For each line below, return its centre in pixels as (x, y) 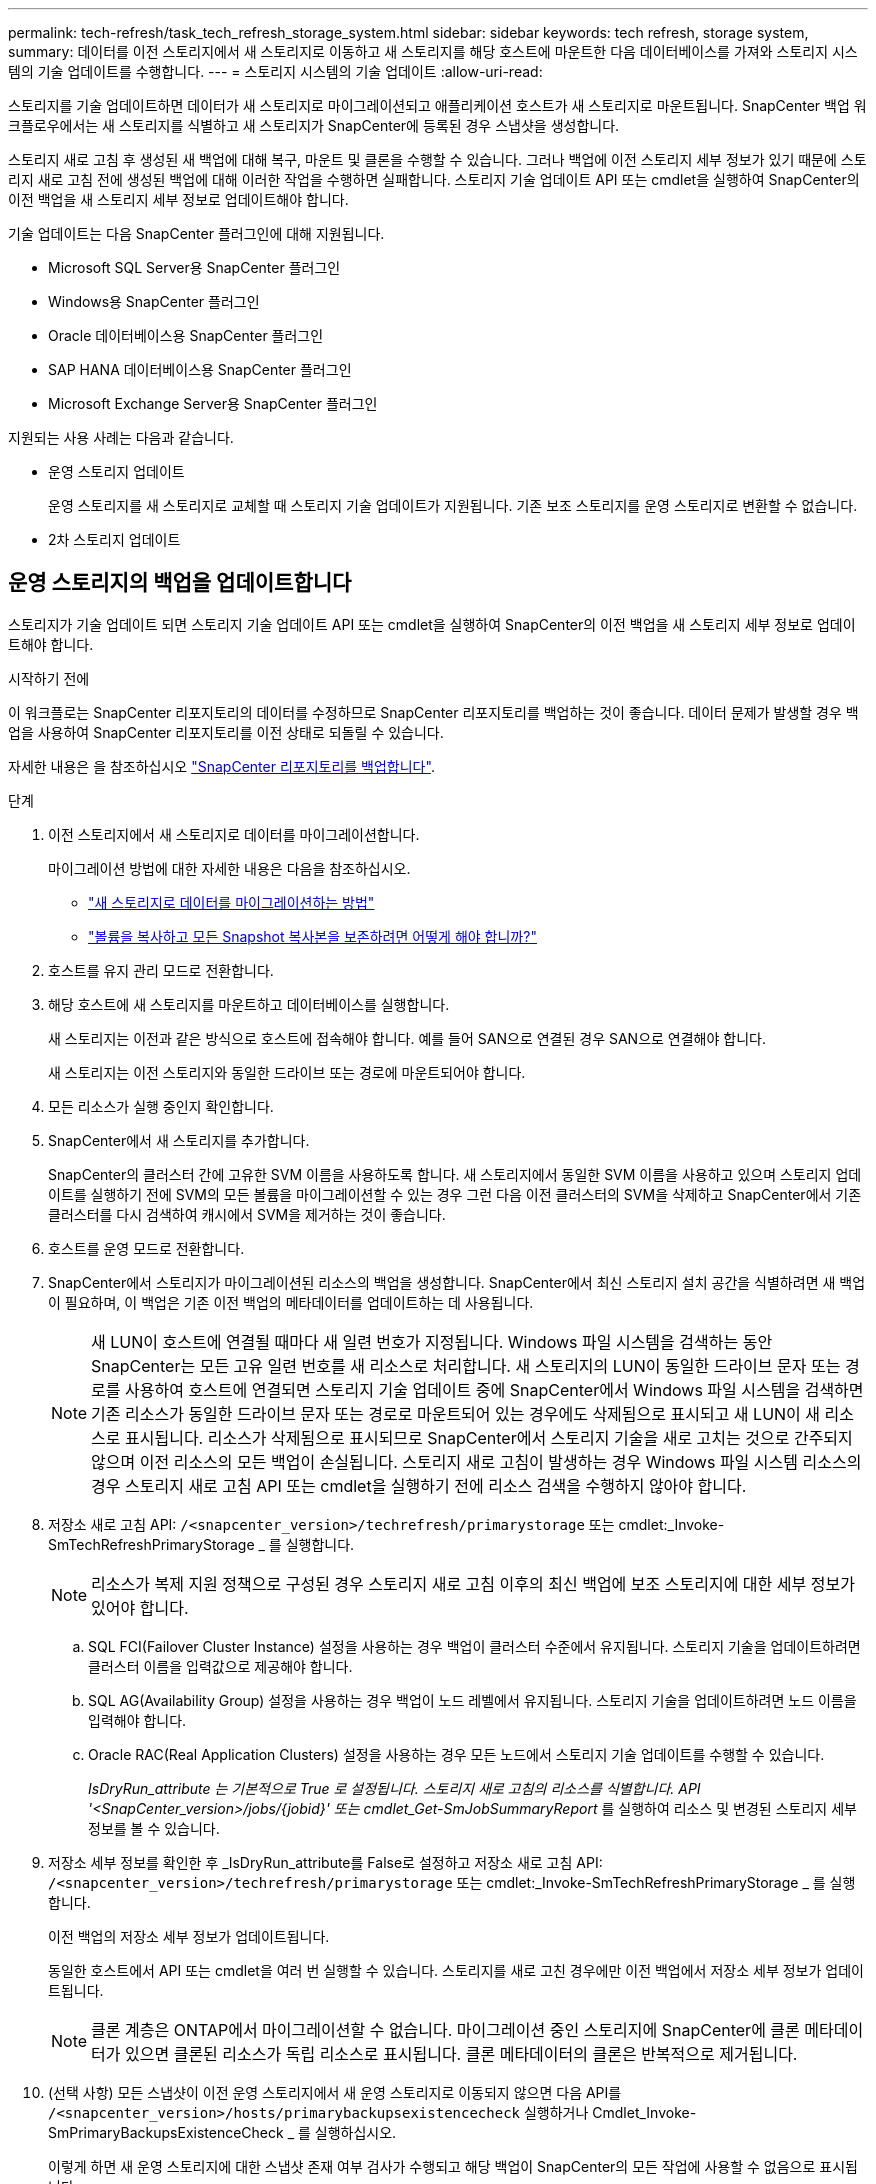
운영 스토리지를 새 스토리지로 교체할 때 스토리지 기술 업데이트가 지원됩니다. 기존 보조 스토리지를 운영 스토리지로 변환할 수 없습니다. (453, 505)
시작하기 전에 (49, 678)
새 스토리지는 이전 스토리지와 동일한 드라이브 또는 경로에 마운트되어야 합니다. (287, 1072)
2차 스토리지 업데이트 (114, 539)
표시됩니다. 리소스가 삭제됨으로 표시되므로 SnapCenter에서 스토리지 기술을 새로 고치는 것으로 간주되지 (489, 1437)
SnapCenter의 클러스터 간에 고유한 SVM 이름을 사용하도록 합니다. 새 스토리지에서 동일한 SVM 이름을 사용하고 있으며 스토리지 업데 (455, 1174)
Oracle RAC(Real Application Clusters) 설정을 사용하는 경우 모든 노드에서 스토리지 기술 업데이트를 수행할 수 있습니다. (456, 1754)
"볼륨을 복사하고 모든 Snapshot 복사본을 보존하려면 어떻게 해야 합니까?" (312, 936)
